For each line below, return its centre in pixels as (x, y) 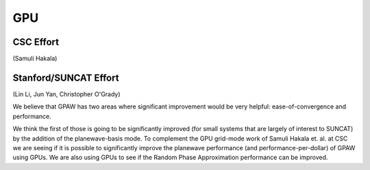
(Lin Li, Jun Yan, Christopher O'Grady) (66, 94)
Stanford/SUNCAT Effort (66, 77)
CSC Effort (36, 42)
